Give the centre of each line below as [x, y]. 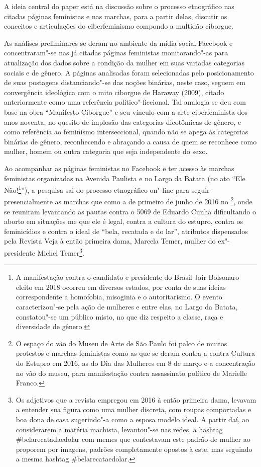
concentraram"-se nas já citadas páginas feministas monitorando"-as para [116, 53]
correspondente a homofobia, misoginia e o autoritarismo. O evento [119, 297]
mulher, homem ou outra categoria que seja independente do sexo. [106, 151]
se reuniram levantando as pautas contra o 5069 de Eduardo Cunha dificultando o [130, 211]
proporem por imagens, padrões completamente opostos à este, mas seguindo [134, 449]
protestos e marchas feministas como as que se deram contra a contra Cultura [136, 353]
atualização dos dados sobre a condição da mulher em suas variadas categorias [124, 62]
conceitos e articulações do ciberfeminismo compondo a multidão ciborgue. [119, 26]
